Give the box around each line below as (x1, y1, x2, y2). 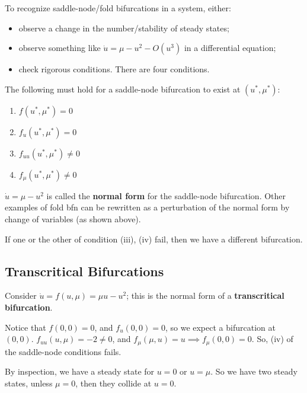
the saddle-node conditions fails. (5, 345, 121, 357)
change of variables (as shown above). (5, 212, 141, 225)
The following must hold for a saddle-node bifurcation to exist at (5, 82, 241, 95)
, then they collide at (75, 376, 152, 389)
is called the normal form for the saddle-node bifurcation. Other (46, 189, 286, 202)
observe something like (18, 41, 101, 54)
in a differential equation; (184, 41, 276, 54)
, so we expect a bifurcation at (165, 321, 276, 333)
